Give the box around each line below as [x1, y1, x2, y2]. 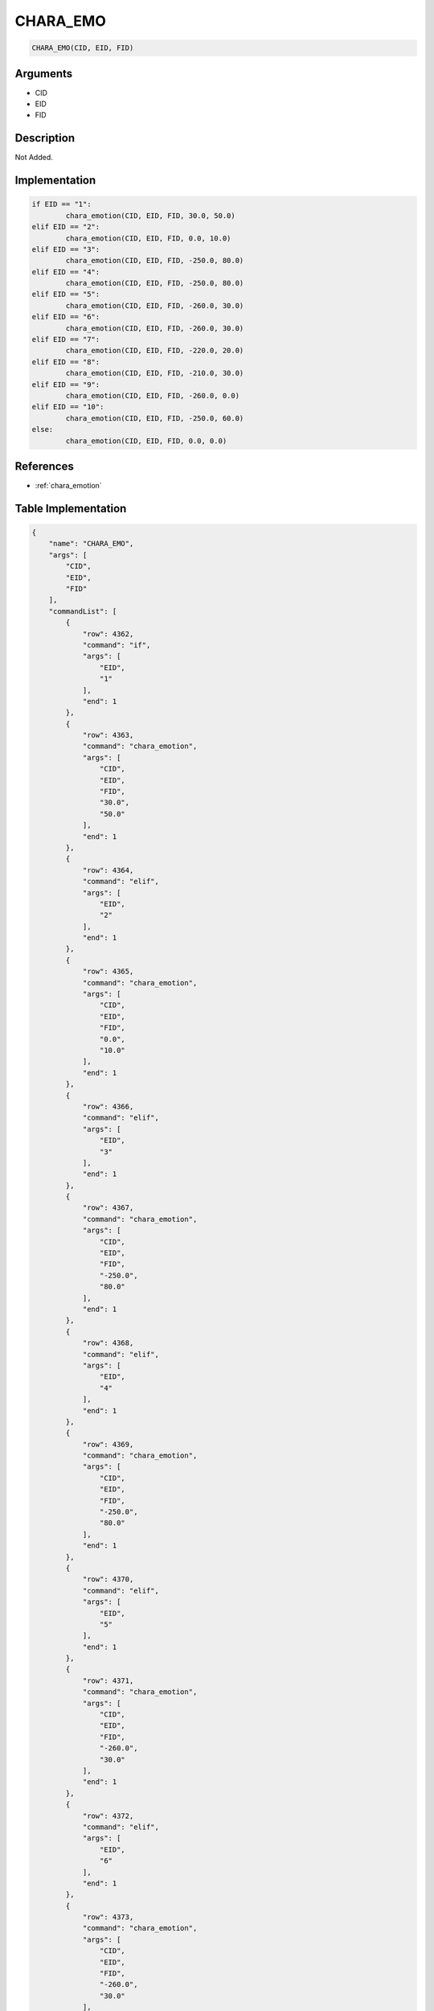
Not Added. [14, 153, 54, 162]
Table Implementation [14, 501, 127, 515]
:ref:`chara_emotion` [35, 481, 102, 491]
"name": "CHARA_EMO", [48, 539, 134, 549]
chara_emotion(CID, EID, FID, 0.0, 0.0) [65, 436, 227, 446]
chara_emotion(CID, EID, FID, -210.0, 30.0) [65, 368, 244, 378]
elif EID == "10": [31, 402, 104, 412]
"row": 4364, [82, 866, 134, 874]
